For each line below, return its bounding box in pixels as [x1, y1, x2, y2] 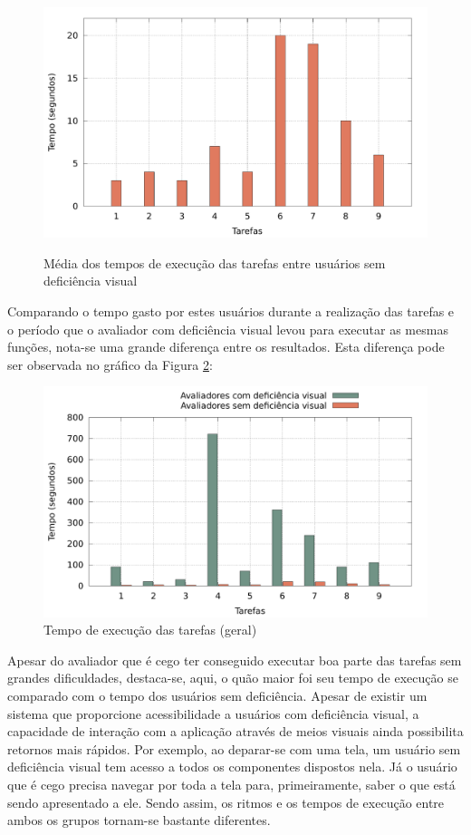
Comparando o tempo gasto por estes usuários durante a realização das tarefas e [7, 302, 455, 321]
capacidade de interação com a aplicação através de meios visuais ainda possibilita [7, 722, 464, 741]
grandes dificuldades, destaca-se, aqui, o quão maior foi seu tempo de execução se [7, 668, 458, 687]
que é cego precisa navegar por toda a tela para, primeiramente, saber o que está [7, 774, 456, 793]
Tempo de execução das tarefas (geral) [43, 620, 257, 639]
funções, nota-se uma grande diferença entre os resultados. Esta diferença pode [7, 337, 445, 356]
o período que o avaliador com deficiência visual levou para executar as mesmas [7, 319, 448, 338]
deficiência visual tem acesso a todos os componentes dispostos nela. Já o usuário [7, 757, 457, 776]
